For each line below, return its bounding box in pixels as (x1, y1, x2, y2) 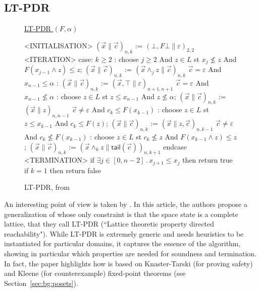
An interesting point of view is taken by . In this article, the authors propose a (4, 199, 247, 209)
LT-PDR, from (24, 182, 70, 192)
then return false (49, 165, 101, 175)
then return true (182, 155, 233, 165)
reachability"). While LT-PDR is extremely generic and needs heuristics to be (4, 228, 244, 239)
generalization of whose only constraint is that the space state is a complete (4, 208, 238, 219)
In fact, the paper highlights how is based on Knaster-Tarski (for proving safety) (4, 258, 253, 268)
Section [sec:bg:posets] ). (4, 277, 78, 288)
